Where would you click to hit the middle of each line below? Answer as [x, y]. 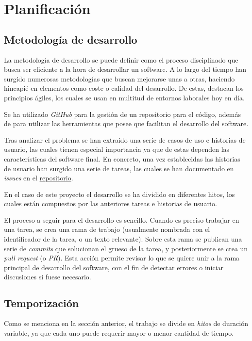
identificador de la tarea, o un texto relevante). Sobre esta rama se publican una [123, 239]
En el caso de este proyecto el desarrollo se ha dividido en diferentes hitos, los [119, 194]
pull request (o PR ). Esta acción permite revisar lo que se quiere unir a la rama [122, 258]
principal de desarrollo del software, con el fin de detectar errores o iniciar [114, 267]
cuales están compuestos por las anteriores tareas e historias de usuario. [110, 203]
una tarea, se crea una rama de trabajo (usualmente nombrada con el [107, 229]
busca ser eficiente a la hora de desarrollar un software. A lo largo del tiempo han [125, 69]
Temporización [42, 303]
